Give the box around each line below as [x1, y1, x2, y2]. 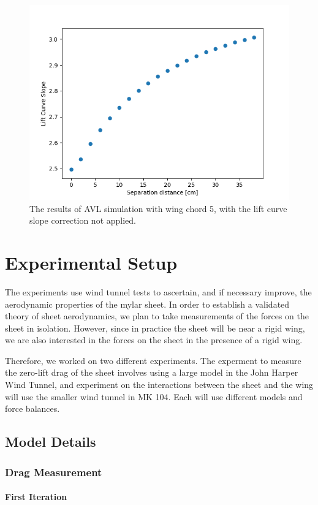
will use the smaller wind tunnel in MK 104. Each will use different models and [5, 390, 303, 403]
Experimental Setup [5, 249, 178, 275]
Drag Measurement [5, 464, 102, 479]
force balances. [5, 402, 60, 415]
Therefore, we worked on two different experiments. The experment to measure [5, 354, 301, 366]
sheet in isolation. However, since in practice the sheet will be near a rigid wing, [5, 321, 305, 334]
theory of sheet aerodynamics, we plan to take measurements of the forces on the [5, 309, 309, 322]
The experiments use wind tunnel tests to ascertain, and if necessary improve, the [5, 285, 312, 298]
